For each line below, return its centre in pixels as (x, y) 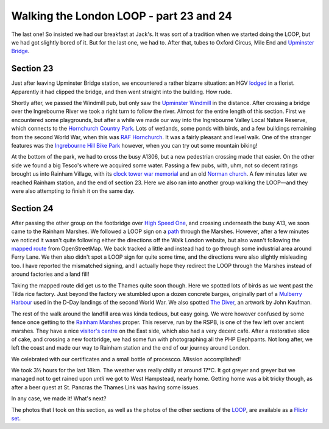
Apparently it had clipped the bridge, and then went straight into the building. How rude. (122, 92)
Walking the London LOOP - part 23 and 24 (122, 16)
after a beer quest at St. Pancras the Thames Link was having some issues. (106, 387)
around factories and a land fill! (50, 274)
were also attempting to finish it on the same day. (73, 191)
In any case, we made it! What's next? (59, 398)
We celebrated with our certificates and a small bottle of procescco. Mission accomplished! (126, 359)
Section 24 (33, 208)
